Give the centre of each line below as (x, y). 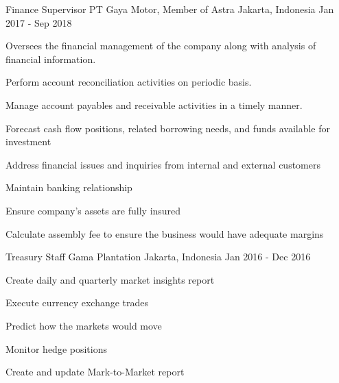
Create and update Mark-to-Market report (95, 372)
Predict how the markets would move (84, 325)
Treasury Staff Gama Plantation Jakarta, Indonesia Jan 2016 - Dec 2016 (158, 257)
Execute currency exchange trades (77, 302)
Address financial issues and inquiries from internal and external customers (163, 164)
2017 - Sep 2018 (39, 22)
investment (28, 141)
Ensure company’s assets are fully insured (93, 210)
